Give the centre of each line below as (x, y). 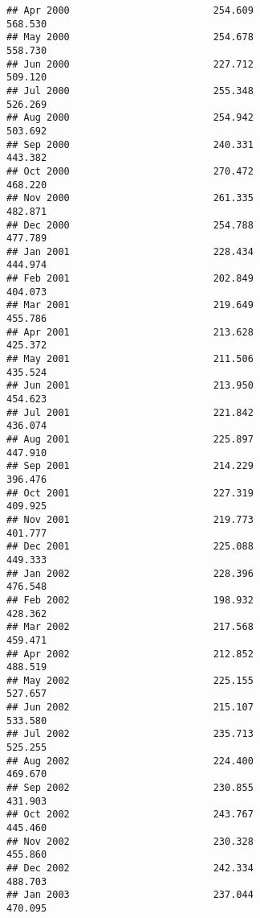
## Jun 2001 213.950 (130, 386)
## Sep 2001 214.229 (130, 466)
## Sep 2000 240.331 (130, 144)
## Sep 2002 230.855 (130, 788)
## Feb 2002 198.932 (130, 600)
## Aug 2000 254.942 (130, 118)
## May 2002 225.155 (130, 680)
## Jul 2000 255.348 (130, 91)
